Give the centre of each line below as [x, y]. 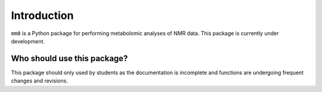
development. [28, 41]
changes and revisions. [40, 81]
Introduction [42, 15]
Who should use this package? [69, 58]
